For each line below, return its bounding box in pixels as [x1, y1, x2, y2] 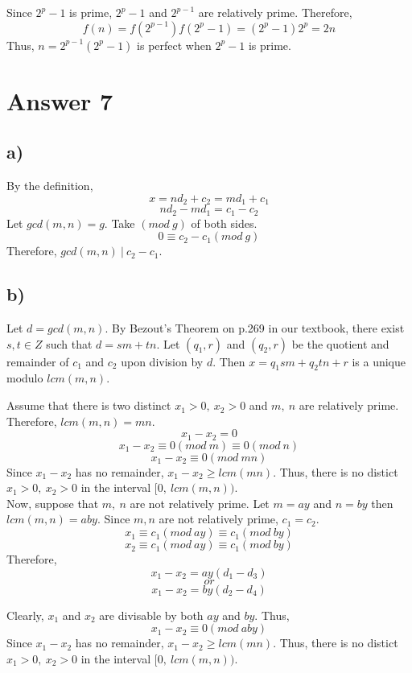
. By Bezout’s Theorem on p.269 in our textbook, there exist [105, 320, 405, 336]
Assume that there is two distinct [6, 397, 171, 414]
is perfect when [137, 36, 212, 53]
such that [46, 335, 93, 352]
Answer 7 [6, 84, 113, 117]
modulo [6, 370, 43, 386]
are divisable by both [99, 606, 204, 623]
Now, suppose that [6, 494, 99, 511]
